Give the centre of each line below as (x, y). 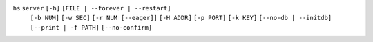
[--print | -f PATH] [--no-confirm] (91, 27)
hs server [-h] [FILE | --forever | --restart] (92, 8)
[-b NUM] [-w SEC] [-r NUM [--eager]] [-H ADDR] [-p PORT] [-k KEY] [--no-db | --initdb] (181, 18)
